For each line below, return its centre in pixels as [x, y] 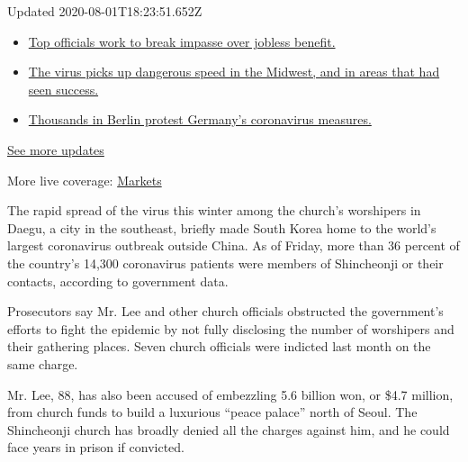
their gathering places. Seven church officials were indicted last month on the [219, 346]
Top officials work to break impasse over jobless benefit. [182, 41]
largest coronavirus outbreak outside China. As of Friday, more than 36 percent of [234, 245]
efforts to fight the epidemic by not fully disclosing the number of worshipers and [231, 328]
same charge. [43, 363]
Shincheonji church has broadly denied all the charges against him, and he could [229, 429]
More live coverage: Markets [85, 180]
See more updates [56, 149]
